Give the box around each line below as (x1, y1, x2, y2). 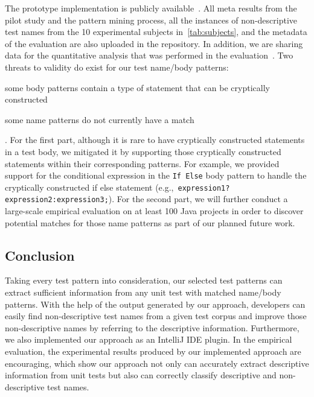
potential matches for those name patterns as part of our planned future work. (5, 216, 295, 229)
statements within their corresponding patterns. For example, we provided (5, 157, 280, 170)
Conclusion (5, 246, 75, 264)
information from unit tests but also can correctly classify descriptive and (5, 369, 277, 381)
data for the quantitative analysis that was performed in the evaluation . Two (5, 49, 293, 62)
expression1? (178, 183, 230, 192)
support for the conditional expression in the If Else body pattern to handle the (5, 169, 307, 182)
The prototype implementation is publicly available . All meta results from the (5, 2, 297, 14)
